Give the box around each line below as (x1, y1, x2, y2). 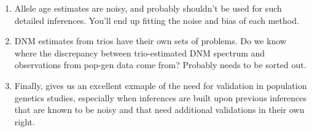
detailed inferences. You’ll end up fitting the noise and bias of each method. (14, 14, 299, 26)
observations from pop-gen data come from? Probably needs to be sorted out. (14, 58, 306, 71)
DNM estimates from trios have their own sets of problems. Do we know (14, 34, 287, 47)
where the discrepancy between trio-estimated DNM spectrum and (14, 46, 265, 59)
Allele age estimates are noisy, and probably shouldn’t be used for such (14, 2, 282, 14)
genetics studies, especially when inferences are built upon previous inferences (14, 91, 306, 104)
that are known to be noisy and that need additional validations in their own (14, 103, 305, 116)
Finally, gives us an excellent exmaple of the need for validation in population (14, 79, 307, 91)
